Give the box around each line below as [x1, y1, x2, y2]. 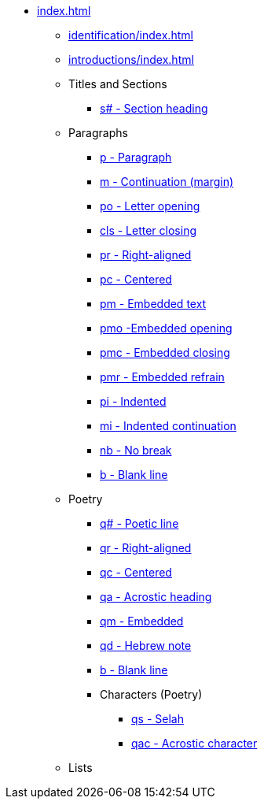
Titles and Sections [68, 77, 167, 91]
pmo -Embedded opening [100, 321, 233, 335]
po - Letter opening [100, 199, 200, 213]
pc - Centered [100, 273, 172, 286]
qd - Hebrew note [100, 639, 192, 652]
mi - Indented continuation [100, 419, 236, 432]
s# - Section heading [100, 102, 208, 115]
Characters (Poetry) [100, 688, 203, 701]
